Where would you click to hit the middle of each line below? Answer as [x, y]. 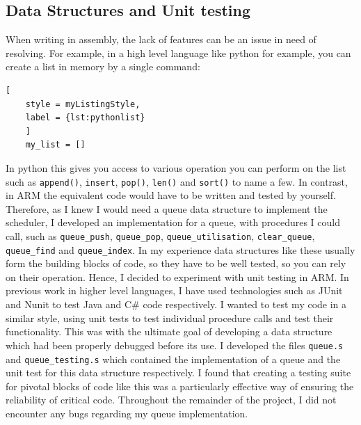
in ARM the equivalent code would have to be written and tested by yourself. [171, 195]
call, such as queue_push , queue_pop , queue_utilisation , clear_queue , [160, 235]
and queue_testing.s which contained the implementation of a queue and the [173, 359]
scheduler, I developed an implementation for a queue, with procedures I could [173, 222]
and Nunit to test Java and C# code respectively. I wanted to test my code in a [176, 304]
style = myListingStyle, [83, 104]
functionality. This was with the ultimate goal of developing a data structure [169, 331]
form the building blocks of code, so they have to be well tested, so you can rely [176, 263]
